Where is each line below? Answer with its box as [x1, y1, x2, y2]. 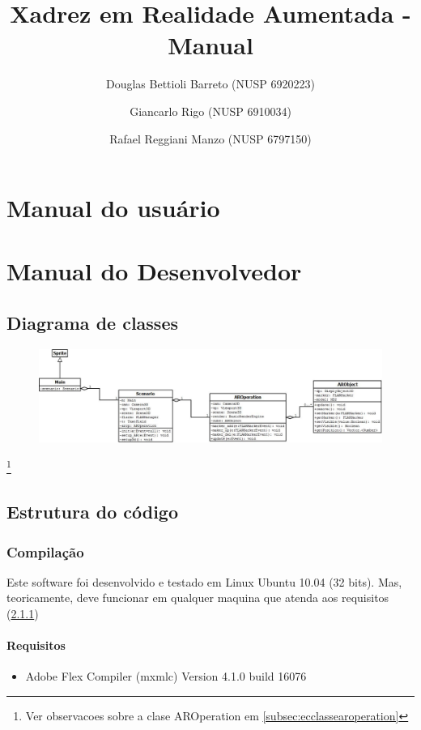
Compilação [6, 541, 84, 561]
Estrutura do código [6, 499, 178, 524]
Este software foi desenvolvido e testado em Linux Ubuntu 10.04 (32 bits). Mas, [6, 573, 402, 590]
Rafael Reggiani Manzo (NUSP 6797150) [109, 130, 312, 147]
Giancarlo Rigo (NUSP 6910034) [130, 102, 291, 119]
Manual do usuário [6, 191, 220, 224]
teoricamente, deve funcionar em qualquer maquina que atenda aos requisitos [6, 589, 389, 606]
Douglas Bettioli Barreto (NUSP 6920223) [106, 75, 315, 92]
